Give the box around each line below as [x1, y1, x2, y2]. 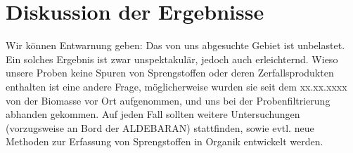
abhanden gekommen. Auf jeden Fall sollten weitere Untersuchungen [6, 107, 300, 121]
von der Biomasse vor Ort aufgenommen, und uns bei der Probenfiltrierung [6, 93, 330, 107]
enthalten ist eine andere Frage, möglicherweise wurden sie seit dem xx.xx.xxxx [6, 79, 347, 93]
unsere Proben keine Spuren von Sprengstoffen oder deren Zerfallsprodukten [6, 65, 334, 80]
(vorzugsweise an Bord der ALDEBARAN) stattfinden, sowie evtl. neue [6, 120, 314, 135]
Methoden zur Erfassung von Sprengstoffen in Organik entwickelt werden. [6, 134, 323, 149]
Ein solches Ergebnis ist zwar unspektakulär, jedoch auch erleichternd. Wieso [6, 51, 338, 66]
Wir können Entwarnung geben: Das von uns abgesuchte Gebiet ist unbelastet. [6, 38, 345, 53]
